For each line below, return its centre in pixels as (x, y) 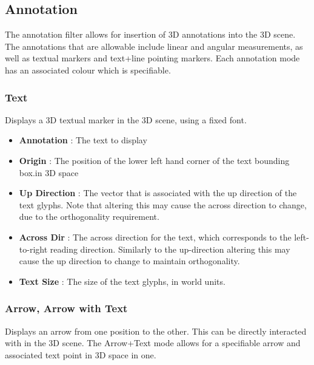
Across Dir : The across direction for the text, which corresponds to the (155, 237)
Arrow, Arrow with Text (66, 308)
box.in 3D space (49, 172)
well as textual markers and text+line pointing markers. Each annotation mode (152, 58)
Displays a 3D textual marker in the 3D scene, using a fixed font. (126, 119)
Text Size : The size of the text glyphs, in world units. (122, 281)
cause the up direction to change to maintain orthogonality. (129, 261)
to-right (33, 249)
